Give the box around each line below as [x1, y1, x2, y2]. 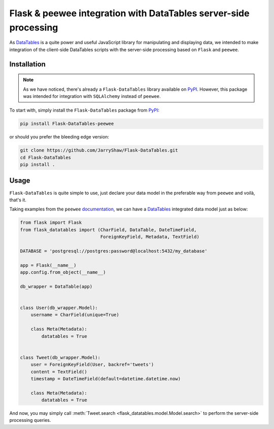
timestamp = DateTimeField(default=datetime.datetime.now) [30, 376, 181, 381]
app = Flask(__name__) [20, 262, 77, 268]
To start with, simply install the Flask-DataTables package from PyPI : [9, 107, 160, 114]
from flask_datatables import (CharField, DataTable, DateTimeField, [20, 227, 197, 233]
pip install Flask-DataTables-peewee [20, 121, 114, 127]
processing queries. [9, 417, 51, 423]
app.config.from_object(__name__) [20, 269, 106, 275]
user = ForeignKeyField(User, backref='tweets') [30, 362, 154, 368]
